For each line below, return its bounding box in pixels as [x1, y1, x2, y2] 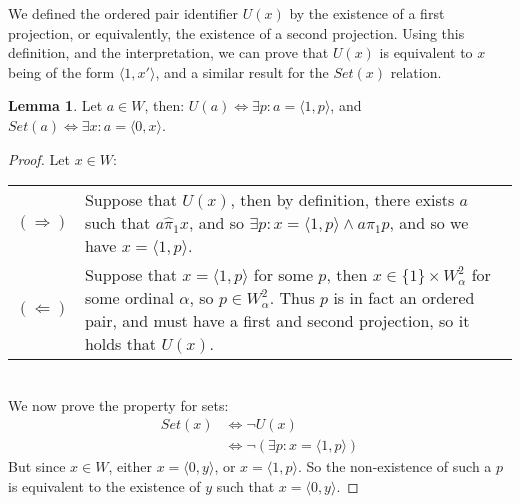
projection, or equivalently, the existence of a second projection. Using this [8, 22, 465, 43]
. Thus [269, 286, 315, 310]
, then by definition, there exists [230, 188, 455, 212]
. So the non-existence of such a [297, 456, 492, 477]
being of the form [8, 61, 115, 82]
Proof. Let [8, 148, 70, 169]
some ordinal [84, 286, 174, 310]
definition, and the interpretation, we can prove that [8, 42, 329, 63]
